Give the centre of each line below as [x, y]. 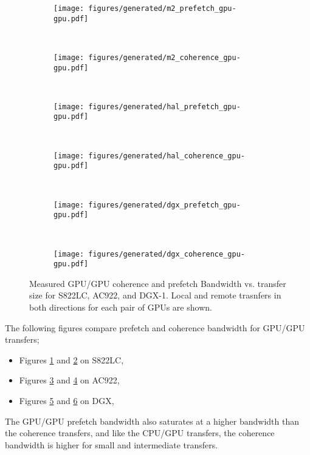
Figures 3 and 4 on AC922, [69, 380]
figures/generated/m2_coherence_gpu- [164, 57]
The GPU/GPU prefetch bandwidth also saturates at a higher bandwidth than [152, 421]
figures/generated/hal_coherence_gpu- [167, 156]
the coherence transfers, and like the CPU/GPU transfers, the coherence [140, 433]
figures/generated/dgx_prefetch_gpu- [164, 205]
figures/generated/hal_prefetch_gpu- [164, 106]
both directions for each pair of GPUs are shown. [121, 307]
